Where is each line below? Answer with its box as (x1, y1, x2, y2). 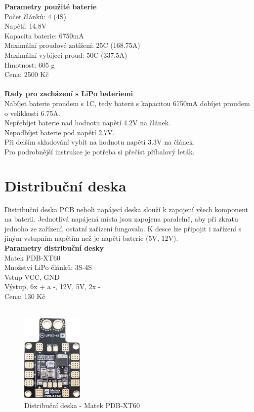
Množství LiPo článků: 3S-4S (4, 262, 92, 272)
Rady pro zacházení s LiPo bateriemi (4, 88, 133, 99)
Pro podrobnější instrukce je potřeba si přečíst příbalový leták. (4, 146, 195, 156)
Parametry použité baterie (4, 1, 97, 11)
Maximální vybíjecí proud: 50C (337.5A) (4, 49, 127, 60)
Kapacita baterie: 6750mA (4, 30, 84, 40)
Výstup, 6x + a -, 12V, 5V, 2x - (4, 281, 101, 292)
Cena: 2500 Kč (4, 69, 49, 79)
